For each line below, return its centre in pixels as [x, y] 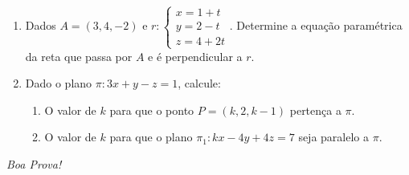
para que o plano [151, 137]
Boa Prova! [34, 163]
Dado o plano [59, 83]
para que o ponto [152, 110]
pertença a [315, 110]
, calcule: [199, 83]
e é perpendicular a [195, 56]
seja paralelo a [333, 137]
